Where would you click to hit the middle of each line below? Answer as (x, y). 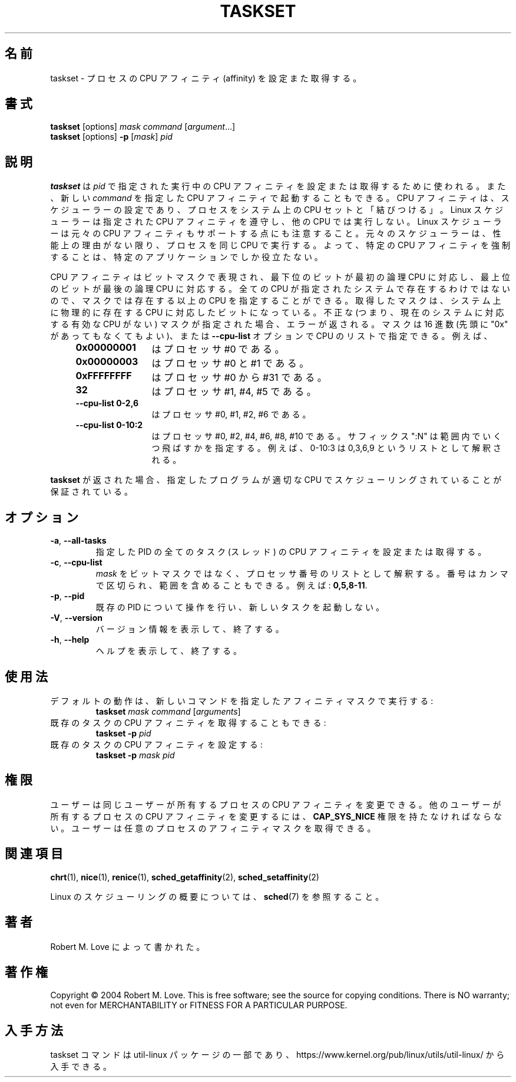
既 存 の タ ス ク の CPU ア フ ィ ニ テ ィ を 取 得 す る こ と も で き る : (188, 722)
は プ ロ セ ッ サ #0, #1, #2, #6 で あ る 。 (231, 415)
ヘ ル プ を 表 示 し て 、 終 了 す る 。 (168, 651)
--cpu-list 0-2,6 (107, 403)
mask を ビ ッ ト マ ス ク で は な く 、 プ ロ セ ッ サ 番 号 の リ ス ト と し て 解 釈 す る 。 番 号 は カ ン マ (302, 574)
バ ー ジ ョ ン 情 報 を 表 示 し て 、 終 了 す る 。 (190, 629)
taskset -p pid (123, 733)
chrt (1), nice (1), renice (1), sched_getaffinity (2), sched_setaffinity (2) (185, 877)
